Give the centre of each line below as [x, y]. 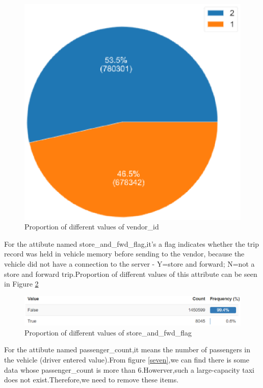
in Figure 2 [21, 284]
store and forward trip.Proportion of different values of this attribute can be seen [131, 274]
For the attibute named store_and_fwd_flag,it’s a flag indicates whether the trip [131, 243]
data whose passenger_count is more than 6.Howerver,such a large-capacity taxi [129, 369]
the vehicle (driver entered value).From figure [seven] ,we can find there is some [127, 360]
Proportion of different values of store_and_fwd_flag [108, 332]
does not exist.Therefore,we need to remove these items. [91, 380]
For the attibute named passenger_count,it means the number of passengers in [127, 350]
